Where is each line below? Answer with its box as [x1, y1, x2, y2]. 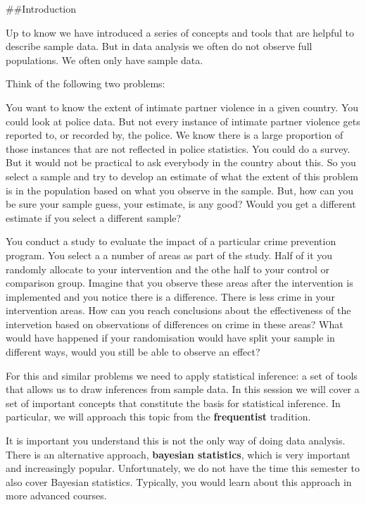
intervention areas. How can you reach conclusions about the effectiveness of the [6, 303, 351, 318]
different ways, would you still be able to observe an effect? [6, 344, 260, 359]
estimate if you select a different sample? [6, 210, 182, 225]
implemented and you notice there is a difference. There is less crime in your [6, 289, 335, 304]
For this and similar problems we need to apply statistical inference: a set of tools [6, 368, 358, 382]
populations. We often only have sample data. [6, 52, 203, 67]
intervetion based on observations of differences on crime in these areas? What [6, 316, 343, 331]
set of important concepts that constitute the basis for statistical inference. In [6, 395, 341, 410]
